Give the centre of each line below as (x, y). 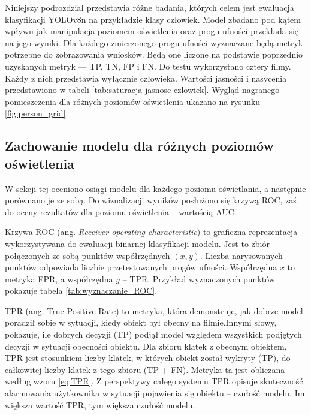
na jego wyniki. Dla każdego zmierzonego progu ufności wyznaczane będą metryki (155, 42)
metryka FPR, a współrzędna (59, 279)
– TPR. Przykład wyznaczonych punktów (199, 279)
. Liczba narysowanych (241, 255)
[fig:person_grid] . (37, 113)
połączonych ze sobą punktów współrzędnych (87, 255)
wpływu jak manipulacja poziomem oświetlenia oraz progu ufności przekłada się (152, 31)
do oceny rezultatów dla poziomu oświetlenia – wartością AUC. (121, 211)
